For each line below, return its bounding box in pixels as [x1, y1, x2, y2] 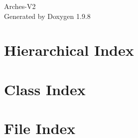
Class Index [4, 79, 86, 99]
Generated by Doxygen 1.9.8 [4, 10, 91, 21]
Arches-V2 [4, 1, 36, 11]
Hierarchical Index [4, 40, 134, 60]
